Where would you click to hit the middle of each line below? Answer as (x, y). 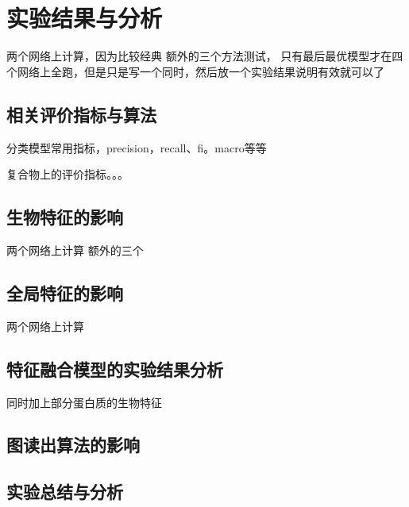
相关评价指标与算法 (81, 114)
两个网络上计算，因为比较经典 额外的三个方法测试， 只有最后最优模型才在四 (205, 56)
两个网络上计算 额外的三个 (75, 250)
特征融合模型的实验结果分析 (115, 369)
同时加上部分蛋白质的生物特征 (84, 402)
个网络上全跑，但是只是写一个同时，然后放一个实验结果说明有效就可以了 (195, 71)
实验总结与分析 (65, 492)
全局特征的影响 (65, 292)
